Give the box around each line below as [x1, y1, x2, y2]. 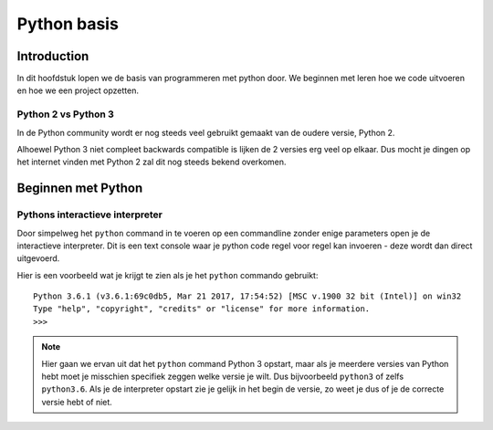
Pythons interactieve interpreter [16, 208, 163, 221]
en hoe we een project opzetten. [16, 85, 139, 96]
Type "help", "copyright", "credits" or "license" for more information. [33, 304, 371, 314]
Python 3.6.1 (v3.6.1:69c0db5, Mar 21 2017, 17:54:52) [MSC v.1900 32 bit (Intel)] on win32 [33, 291, 462, 301]
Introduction [16, 48, 89, 64]
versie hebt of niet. [41, 396, 113, 407]
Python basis [16, 14, 119, 34]
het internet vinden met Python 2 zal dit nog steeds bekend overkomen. [16, 156, 287, 168]
